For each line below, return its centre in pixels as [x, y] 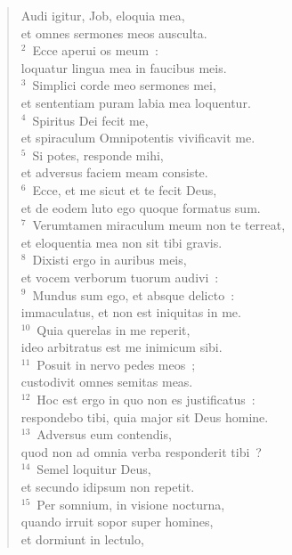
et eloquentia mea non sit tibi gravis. [122, 242]
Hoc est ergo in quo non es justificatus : [146, 400]
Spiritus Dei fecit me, [90, 120]
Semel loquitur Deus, [94, 469]
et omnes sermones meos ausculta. [114, 33]
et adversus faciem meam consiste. [114, 172]
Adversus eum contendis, [104, 434]
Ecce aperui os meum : [95, 50]
